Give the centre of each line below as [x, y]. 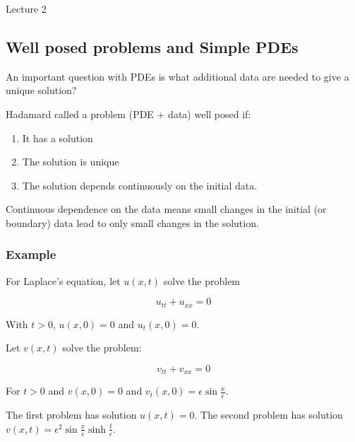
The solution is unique [71, 162]
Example [31, 254]
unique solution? [41, 90]
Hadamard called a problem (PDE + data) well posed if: [128, 114]
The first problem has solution [71, 415]
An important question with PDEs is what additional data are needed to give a [177, 76]
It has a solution [58, 138]
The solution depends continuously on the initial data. [140, 185]
